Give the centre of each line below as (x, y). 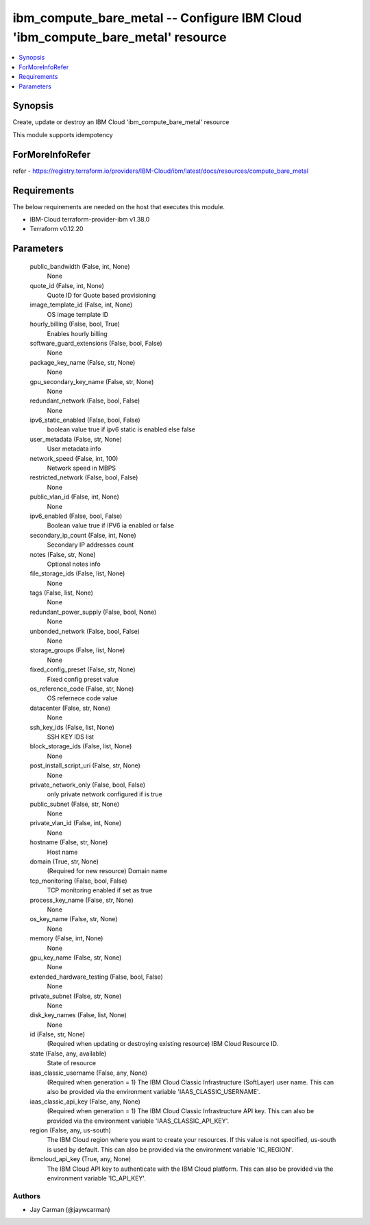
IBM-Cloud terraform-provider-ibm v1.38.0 (90, 219)
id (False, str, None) (58, 1034)
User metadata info (74, 449)
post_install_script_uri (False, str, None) (85, 765)
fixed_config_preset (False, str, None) (83, 669)
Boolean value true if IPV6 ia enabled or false (111, 525)
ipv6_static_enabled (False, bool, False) (85, 420)
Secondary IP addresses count (90, 545)
